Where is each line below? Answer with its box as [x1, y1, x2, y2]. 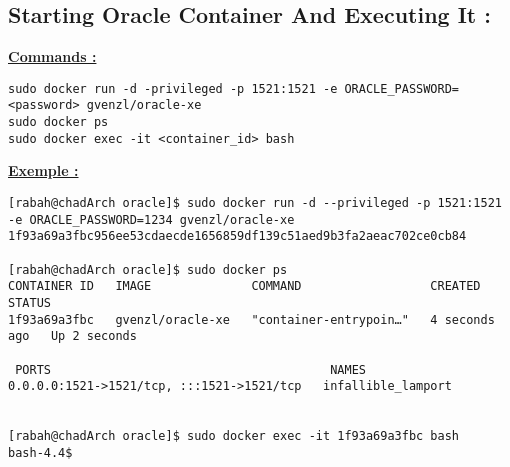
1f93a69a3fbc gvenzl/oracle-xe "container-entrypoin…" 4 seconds [8, 312, 495, 327]
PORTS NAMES [15, 362, 366, 377]
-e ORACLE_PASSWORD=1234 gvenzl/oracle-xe [8, 212, 295, 227]
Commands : [8, 46, 97, 67]
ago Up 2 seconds [8, 329, 137, 344]
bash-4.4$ [8, 445, 73, 460]
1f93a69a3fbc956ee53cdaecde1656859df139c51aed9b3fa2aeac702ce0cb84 [8, 229, 467, 244]
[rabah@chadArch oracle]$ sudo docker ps [8, 262, 288, 277]
